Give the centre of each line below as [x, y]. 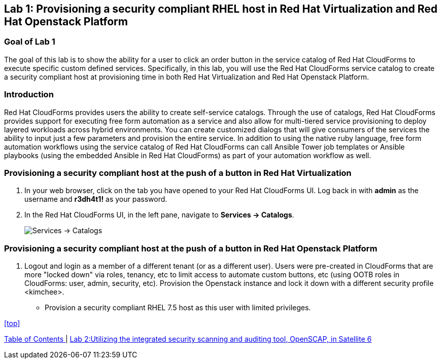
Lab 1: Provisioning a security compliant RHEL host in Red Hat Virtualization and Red [221, 9]
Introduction [29, 95]
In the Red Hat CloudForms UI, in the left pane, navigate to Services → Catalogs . [159, 215]
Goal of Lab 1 [30, 42]
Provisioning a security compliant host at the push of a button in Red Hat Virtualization [178, 173]
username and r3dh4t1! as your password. [96, 199]
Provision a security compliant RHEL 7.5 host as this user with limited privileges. [178, 308]
